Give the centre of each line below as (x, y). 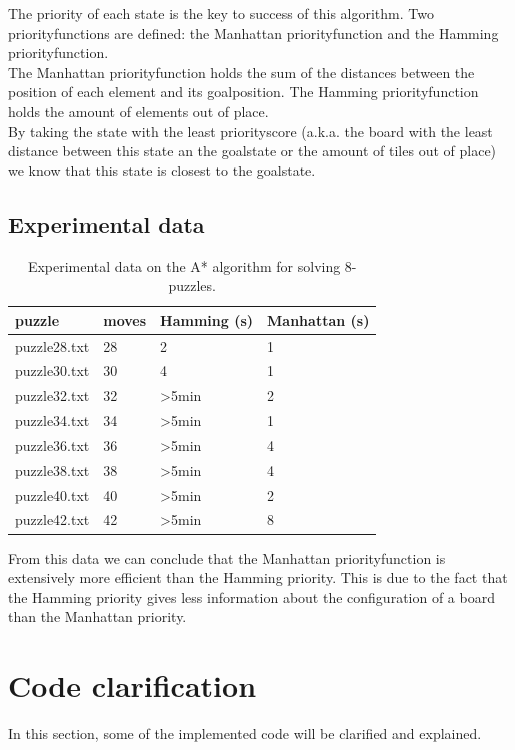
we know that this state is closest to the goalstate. (162, 169)
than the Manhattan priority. (97, 616)
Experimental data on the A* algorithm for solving (184, 265)
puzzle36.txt (52, 444)
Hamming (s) (207, 319)
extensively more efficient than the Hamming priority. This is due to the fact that (258, 577)
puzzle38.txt (52, 469)
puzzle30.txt (52, 370)
